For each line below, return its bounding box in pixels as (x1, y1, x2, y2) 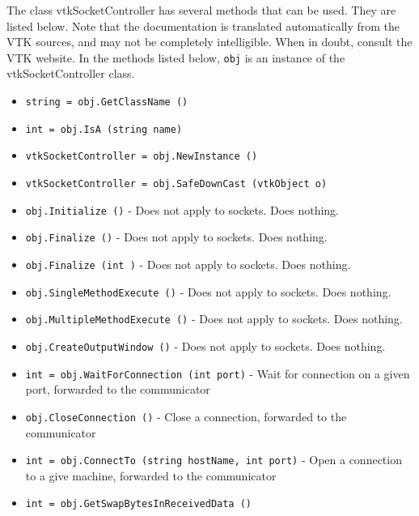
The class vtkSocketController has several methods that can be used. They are (6, 2, 396, 18)
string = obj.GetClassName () (25, 96, 188, 109)
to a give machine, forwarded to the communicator (25, 467, 277, 484)
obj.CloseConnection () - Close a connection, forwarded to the (25, 407, 347, 424)
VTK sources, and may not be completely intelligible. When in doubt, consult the (6, 33, 413, 50)
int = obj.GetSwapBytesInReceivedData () (25, 498, 252, 510)
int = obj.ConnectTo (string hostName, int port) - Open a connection (25, 451, 402, 468)
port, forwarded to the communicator (25, 381, 210, 398)
